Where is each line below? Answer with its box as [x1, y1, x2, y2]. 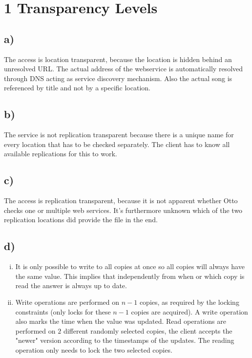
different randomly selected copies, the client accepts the [63, 325, 232, 336]
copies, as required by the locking [139, 296, 239, 307]
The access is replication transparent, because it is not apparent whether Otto [4, 195, 238, 206]
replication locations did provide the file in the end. [4, 214, 158, 225]
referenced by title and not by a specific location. [4, 83, 150, 93]
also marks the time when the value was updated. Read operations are [15, 316, 226, 326]
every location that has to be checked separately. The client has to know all [4, 139, 230, 149]
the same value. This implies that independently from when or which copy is [15, 271, 245, 281]
